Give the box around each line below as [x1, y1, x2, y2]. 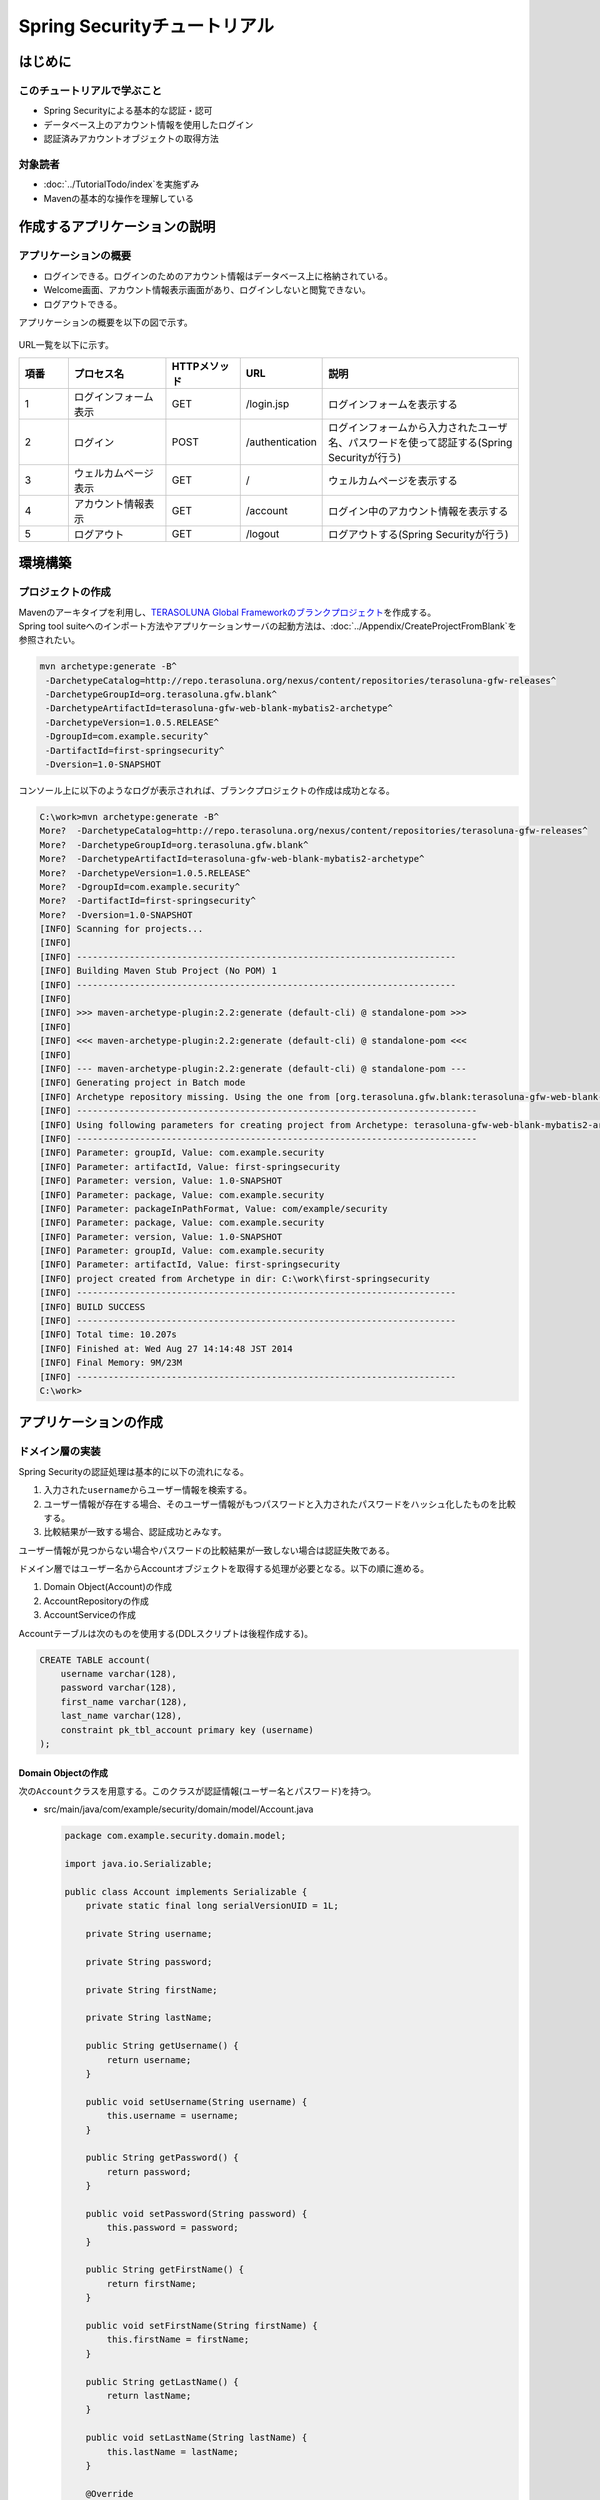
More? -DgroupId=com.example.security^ [39, 881, 240, 892]
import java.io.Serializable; [64, 1858, 213, 1870]
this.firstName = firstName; [106, 2334, 250, 2345]
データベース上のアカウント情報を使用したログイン [43, 118, 254, 130]
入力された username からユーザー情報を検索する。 [43, 1484, 253, 1496]
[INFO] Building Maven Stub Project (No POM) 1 [39, 965, 277, 977]
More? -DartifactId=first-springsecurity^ [39, 895, 257, 907]
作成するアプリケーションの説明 [18, 218, 216, 235]
